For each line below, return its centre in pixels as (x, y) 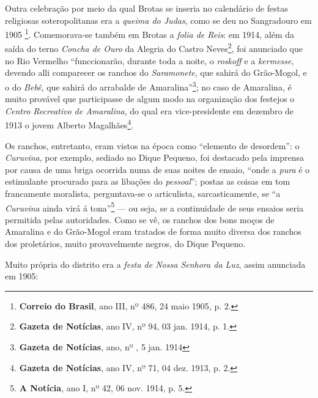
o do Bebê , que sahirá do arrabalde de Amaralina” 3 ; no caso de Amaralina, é (148, 86)
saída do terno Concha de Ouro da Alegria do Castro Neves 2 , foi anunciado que (154, 48)
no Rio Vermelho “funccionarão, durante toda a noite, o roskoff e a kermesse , (150, 60)
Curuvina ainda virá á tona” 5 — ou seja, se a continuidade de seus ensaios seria (154, 207)
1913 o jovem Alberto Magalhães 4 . (69, 124)
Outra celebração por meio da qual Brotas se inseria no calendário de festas (146, 8)
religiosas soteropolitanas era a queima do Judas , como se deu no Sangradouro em (158, 20)
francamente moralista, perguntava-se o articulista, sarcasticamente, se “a (143, 193)
